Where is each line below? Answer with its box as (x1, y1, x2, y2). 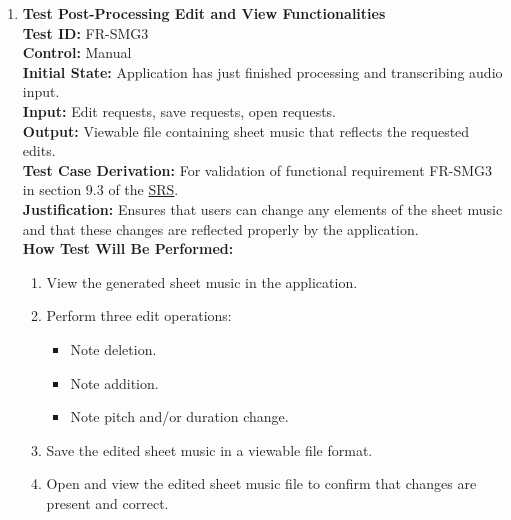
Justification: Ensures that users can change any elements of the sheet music (22, 198, 503, 219)
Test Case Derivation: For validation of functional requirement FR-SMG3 (22, 159, 493, 180)
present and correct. (46, 492, 169, 513)
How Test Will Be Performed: (22, 238, 234, 259)
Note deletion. (70, 338, 157, 359)
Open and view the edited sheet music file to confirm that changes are (46, 473, 477, 494)
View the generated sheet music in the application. (46, 271, 358, 292)
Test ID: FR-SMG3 (22, 22, 149, 43)
